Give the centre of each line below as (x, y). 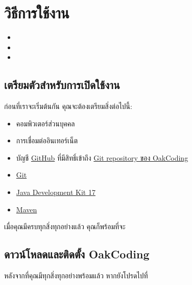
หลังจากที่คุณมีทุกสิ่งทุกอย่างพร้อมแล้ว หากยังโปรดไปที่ (76, 276)
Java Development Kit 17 (56, 192)
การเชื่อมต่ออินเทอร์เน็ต (47, 140)
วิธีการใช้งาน (37, 13)
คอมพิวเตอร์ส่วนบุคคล (45, 123)
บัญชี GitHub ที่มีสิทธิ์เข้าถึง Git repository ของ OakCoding (102, 157)
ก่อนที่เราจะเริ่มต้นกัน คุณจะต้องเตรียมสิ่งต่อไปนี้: (68, 106)
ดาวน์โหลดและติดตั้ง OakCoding (77, 254)
